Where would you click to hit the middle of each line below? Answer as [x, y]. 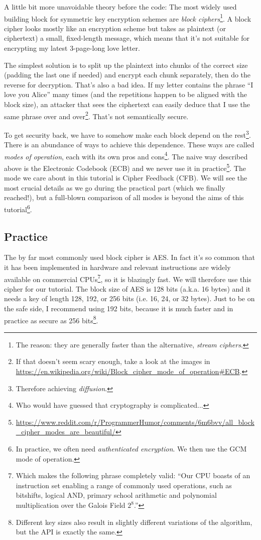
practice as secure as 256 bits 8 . [51, 319]
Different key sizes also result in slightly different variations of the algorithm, [134, 522]
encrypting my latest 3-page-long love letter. [72, 48]
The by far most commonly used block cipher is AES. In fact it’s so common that [129, 257]
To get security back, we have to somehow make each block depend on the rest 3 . [127, 134]
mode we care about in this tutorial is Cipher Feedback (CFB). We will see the [126, 178]
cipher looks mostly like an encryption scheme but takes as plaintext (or [115, 28]
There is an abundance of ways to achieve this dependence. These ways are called [129, 145]
